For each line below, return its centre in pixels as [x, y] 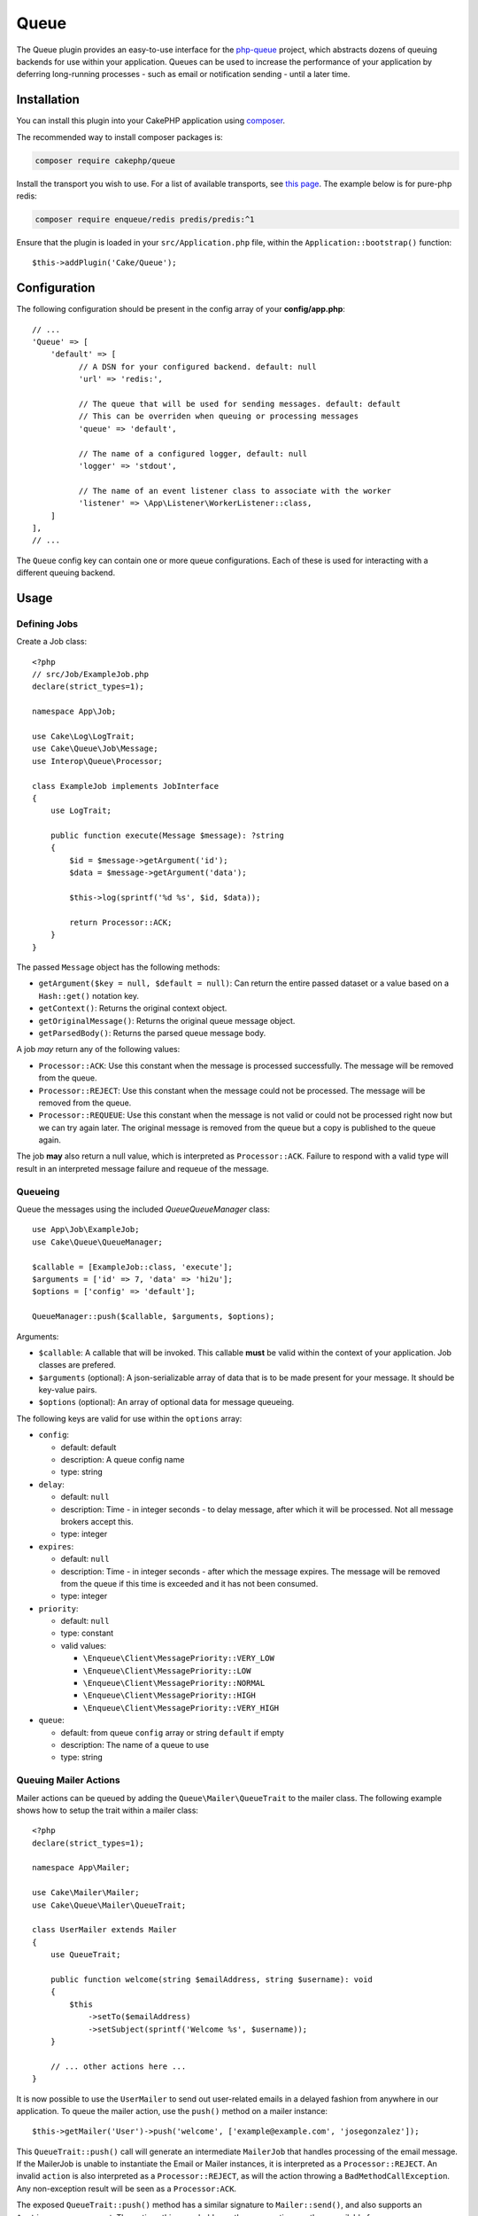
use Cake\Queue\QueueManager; [98, 1242]
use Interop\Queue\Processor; [98, 761]
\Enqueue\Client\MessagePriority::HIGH [169, 1696]
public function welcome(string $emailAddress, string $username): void [212, 1980]
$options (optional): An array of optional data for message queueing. [166, 1402]
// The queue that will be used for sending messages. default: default [239, 404]
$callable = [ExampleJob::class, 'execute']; [133, 1267]
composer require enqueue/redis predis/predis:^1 [145, 219]
